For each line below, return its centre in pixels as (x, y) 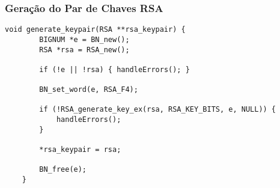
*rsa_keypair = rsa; (80, 150)
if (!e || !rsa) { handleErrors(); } (114, 69)
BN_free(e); (63, 170)
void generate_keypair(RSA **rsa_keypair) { (95, 30)
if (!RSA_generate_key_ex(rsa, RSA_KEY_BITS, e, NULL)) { (158, 110)
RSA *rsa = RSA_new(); (84, 50)
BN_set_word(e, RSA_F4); (89, 90)
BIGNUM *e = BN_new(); (84, 39)
